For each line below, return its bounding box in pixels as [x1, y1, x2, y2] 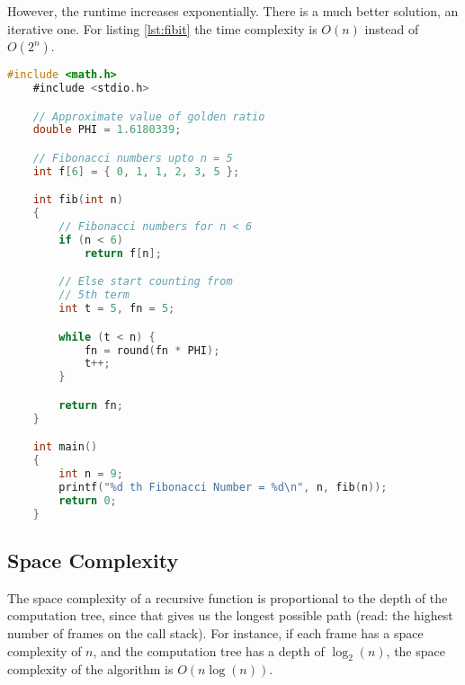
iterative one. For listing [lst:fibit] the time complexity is [7, 19, 317, 38]
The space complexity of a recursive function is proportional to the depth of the [7, 588, 448, 607]
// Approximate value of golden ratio [32, 110, 265, 123]
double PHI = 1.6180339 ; [32, 123, 182, 137]
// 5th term [58, 289, 130, 302]
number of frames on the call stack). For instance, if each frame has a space [7, 623, 424, 642]
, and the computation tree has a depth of [93, 641, 325, 660]
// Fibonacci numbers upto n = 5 [32, 152, 233, 165]
